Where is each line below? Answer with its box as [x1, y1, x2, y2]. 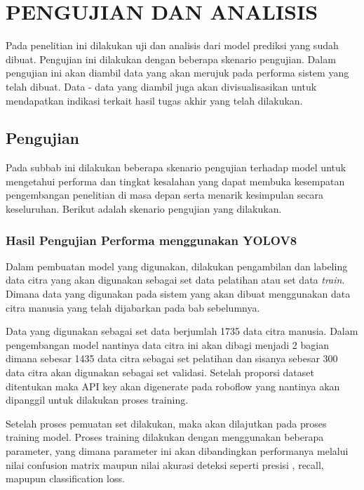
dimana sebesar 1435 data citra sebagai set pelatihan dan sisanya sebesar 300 [6, 351, 338, 366]
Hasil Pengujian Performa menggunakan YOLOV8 [6, 231, 297, 249]
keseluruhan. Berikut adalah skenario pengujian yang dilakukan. [6, 201, 282, 216]
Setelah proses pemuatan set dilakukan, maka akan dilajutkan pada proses [6, 416, 327, 430]
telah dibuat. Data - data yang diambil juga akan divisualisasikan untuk [6, 79, 317, 93]
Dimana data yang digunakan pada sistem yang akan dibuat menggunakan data [6, 286, 351, 301]
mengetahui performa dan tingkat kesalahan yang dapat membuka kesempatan [6, 173, 345, 188]
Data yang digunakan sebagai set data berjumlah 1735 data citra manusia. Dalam [6, 324, 358, 338]
